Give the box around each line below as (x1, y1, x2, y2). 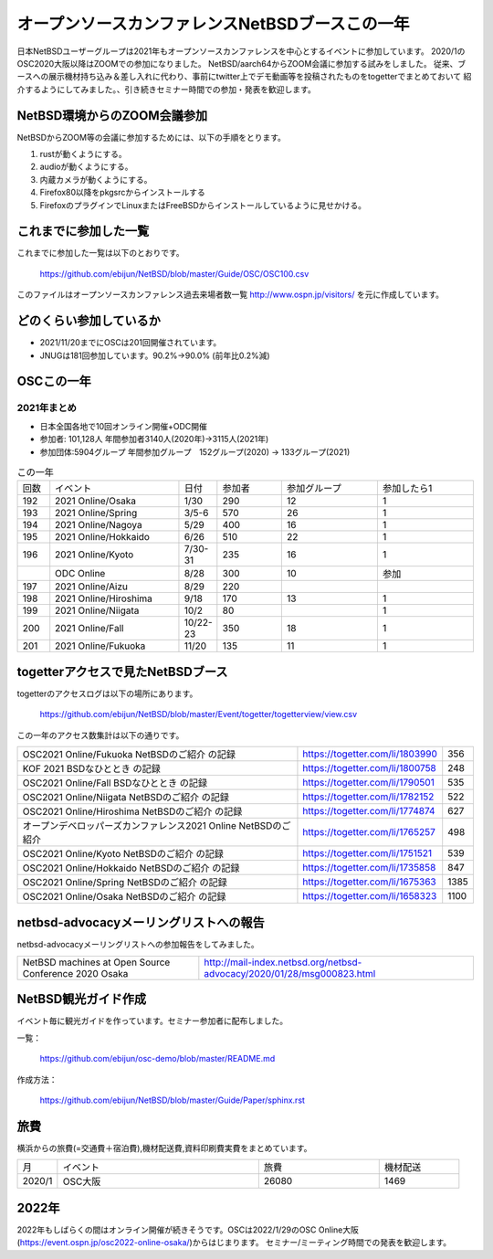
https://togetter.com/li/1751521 (302, 846, 433, 859)
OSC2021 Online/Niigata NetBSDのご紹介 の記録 (22, 790, 230, 803)
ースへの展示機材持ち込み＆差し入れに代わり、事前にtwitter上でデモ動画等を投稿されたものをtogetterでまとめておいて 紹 (16, 71, 472, 82)
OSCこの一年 (16, 374, 91, 389)
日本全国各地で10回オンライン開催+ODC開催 (39, 420, 207, 431)
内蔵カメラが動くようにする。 (39, 174, 152, 185)
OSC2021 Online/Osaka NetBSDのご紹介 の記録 (22, 890, 226, 903)
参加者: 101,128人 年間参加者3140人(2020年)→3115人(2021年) (39, 434, 269, 445)
